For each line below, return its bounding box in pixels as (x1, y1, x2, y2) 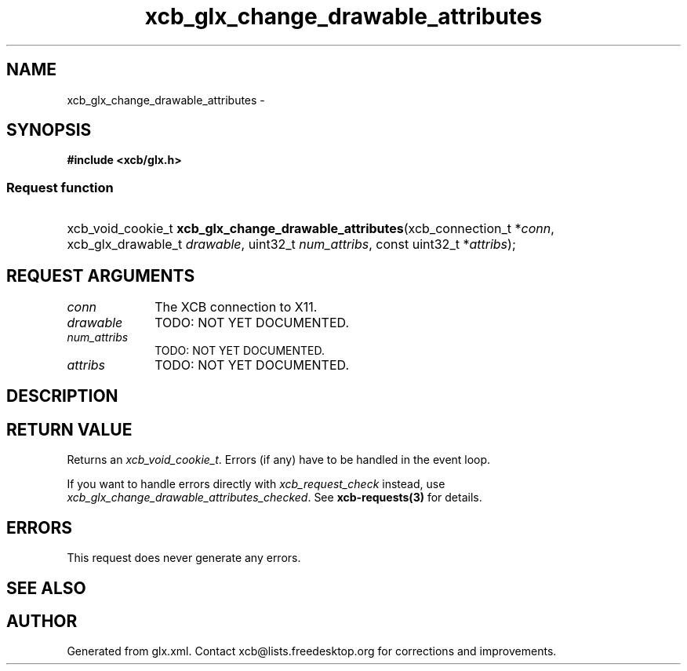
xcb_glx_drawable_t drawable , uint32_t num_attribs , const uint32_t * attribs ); (67, 236, 516, 253)
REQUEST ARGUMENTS (6, 265, 195, 286)
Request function (6, 179, 114, 195)
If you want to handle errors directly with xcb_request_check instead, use (67, 477, 445, 491)
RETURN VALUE (6, 419, 133, 439)
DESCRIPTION (6, 386, 118, 407)
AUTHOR (6, 611, 78, 631)
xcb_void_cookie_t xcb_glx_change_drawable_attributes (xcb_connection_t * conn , (67, 221, 554, 237)
